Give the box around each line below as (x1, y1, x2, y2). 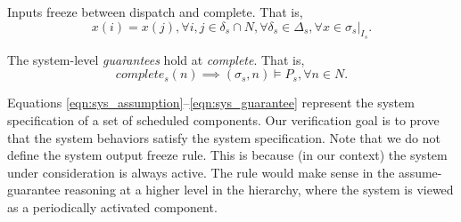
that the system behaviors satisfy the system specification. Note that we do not (7, 128, 440, 147)
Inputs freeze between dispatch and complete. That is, (7, 3, 303, 20)
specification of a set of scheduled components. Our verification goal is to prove (7, 110, 440, 129)
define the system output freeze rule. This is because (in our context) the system (7, 146, 448, 164)
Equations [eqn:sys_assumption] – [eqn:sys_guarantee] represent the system (7, 93, 415, 112)
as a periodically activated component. (7, 197, 218, 216)
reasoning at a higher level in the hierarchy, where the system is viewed (64, 180, 454, 199)
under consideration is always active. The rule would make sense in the (7, 163, 395, 181)
